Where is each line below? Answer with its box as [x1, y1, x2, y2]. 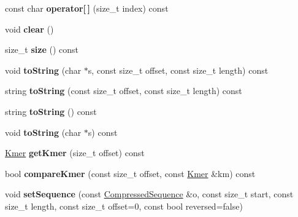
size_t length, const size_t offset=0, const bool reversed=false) [5, 199, 243, 212]
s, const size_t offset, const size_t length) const [88, 63, 269, 76]
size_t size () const [5, 43, 78, 56]
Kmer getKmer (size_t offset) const [5, 146, 145, 159]
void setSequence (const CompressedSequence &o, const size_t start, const [5, 187, 294, 200]
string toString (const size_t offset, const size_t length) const [5, 84, 242, 97]
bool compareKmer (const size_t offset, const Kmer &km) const [5, 167, 256, 180]
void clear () [5, 22, 54, 35]
